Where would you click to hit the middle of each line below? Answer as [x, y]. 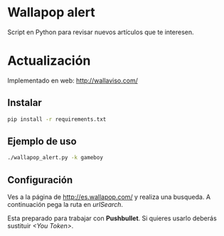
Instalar [25, 103]
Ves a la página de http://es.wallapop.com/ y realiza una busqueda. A [109, 197]
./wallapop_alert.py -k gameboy [55, 158]
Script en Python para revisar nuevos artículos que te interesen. [101, 32]
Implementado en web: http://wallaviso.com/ [73, 80]
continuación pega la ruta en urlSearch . [65, 205]
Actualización [49, 61]
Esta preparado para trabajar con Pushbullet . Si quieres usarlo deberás [112, 218]
